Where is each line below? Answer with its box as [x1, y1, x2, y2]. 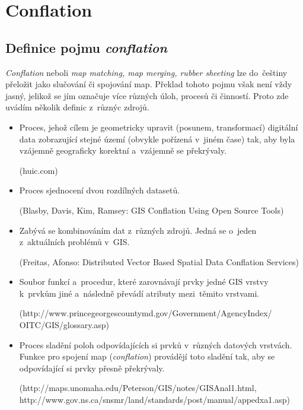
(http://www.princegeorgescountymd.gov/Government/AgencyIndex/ [19, 307, 272, 319]
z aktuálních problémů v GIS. [19, 236, 130, 248]
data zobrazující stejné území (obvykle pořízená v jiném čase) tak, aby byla [19, 132, 295, 145]
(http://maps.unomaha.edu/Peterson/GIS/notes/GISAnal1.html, [19, 382, 257, 394]
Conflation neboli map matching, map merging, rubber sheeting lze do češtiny [5, 66, 288, 78]
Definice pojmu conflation [5, 38, 167, 56]
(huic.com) [19, 164, 58, 176]
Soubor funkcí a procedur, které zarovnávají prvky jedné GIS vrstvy [19, 275, 269, 288]
